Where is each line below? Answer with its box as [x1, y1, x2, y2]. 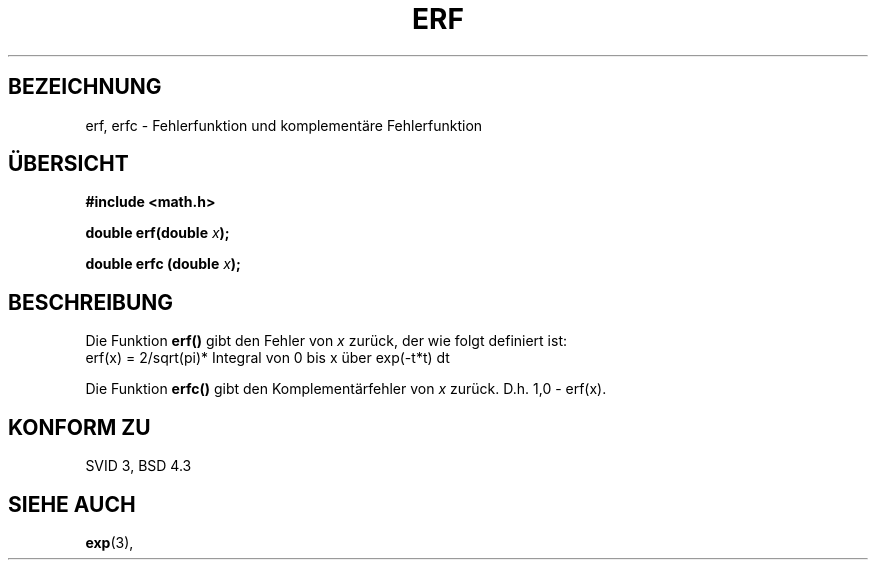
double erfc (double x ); [85, 255, 241, 273]
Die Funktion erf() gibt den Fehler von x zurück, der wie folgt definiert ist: [85, 332, 567, 350]
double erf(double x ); [85, 224, 230, 242]
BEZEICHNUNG [8, 74, 162, 100]
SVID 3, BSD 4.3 [85, 457, 192, 475]
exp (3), [85, 533, 134, 551]
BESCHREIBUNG [8, 289, 174, 315]
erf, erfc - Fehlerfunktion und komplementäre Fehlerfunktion [85, 116, 483, 134]
